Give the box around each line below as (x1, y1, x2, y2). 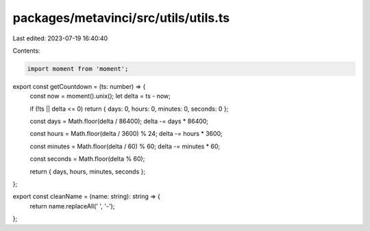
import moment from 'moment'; (27, 65, 129, 72)
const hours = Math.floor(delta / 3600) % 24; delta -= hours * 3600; (29, 130, 223, 138)
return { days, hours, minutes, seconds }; (29, 167, 146, 176)
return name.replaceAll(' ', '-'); (29, 202, 115, 210)
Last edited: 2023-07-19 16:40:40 (12, 34, 108, 42)
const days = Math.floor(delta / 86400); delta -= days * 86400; (29, 117, 209, 126)
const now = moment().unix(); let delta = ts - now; (29, 92, 171, 100)
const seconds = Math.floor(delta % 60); (29, 154, 145, 163)
